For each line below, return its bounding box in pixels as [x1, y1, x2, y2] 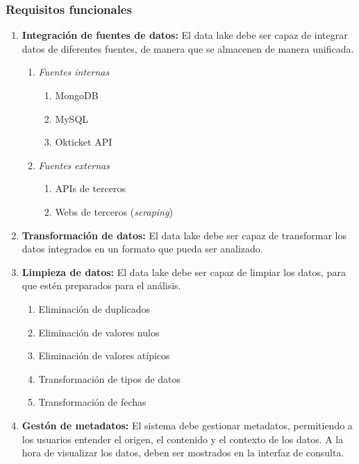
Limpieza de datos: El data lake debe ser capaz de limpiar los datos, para [22, 264, 346, 279]
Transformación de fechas [38, 395, 147, 409]
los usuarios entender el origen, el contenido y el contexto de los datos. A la [22, 431, 344, 446]
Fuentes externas [38, 157, 110, 172]
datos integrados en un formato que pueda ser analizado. [22, 241, 263, 256]
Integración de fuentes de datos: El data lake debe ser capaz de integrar [22, 28, 348, 42]
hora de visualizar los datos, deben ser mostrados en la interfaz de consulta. [22, 445, 344, 460]
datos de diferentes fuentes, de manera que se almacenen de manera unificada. [22, 41, 354, 55]
